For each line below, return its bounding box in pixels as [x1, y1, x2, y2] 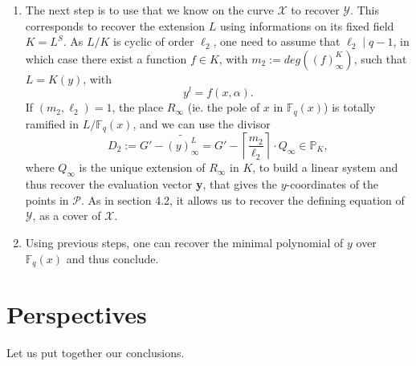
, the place [112, 99, 164, 116]
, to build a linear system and [252, 159, 398, 176]
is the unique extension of [79, 159, 206, 176]
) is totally [324, 99, 376, 116]
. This [350, 2, 379, 18]
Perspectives [6, 298, 147, 331]
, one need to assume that [213, 33, 341, 50]
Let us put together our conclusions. [6, 344, 185, 361]
